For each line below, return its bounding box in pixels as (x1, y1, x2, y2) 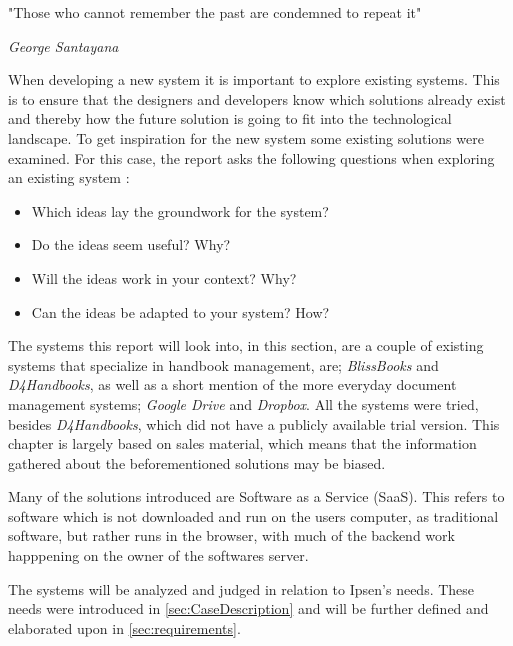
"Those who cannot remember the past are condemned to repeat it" (8, 2, 422, 22)
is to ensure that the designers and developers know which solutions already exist (8, 88, 506, 109)
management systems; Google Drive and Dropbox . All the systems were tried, (8, 393, 479, 414)
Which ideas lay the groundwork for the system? (31, 200, 329, 221)
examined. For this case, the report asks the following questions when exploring (8, 147, 495, 168)
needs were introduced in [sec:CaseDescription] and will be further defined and (8, 598, 489, 619)
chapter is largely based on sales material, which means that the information (8, 433, 477, 454)
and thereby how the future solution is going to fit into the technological (8, 108, 452, 129)
